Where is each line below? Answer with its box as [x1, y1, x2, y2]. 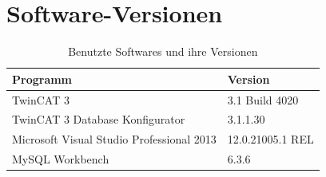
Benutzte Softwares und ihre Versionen [68, 43, 258, 60]
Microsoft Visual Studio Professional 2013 [12, 131, 217, 147]
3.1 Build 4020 [227, 91, 299, 108]
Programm [12, 70, 73, 87]
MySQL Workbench [12, 151, 109, 167]
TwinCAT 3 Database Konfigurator [12, 111, 185, 128]
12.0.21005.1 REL [227, 131, 314, 147]
